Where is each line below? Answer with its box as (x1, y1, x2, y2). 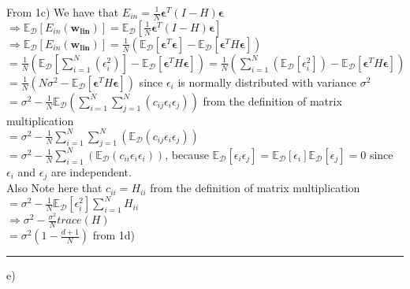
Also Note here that (6, 180, 102, 196)
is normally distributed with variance (177, 73, 357, 90)
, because (165, 146, 209, 162)
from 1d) (92, 227, 136, 243)
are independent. (50, 163, 132, 180)
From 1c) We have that (6, 4, 119, 20)
